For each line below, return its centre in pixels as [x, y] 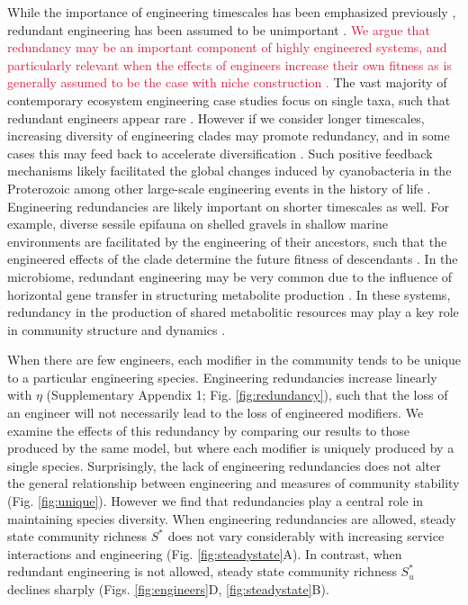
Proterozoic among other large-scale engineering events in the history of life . [219, 188]
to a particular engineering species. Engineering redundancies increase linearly [222, 377]
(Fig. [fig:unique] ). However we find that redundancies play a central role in [216, 501]
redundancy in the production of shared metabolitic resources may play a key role [233, 312]
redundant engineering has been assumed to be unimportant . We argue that [219, 29]
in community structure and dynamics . [117, 329]
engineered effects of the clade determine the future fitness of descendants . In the [233, 259]
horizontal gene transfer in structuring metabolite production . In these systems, [229, 294]
